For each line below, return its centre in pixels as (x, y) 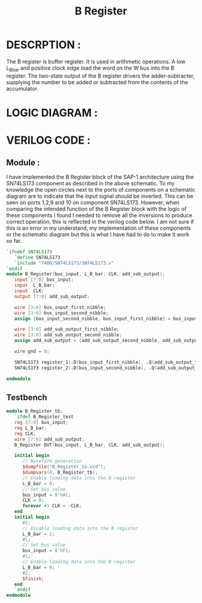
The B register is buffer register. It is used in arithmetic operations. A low (96, 61)
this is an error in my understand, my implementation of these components (99, 228)
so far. (14, 240)
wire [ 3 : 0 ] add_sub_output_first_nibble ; (67, 329)
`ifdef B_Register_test (44, 417)
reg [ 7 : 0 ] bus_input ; (41, 423)
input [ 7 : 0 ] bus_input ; (44, 280)
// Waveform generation (52, 461)
